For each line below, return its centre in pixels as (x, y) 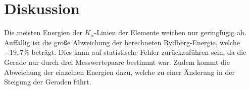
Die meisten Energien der (43, 32)
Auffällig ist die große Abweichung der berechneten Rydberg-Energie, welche (122, 42)
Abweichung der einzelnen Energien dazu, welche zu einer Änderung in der (119, 72)
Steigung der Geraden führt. (48, 82)
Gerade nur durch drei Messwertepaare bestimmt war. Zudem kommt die (117, 62)
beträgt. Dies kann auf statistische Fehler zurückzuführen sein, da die (139, 52)
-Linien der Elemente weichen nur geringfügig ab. (170, 32)
